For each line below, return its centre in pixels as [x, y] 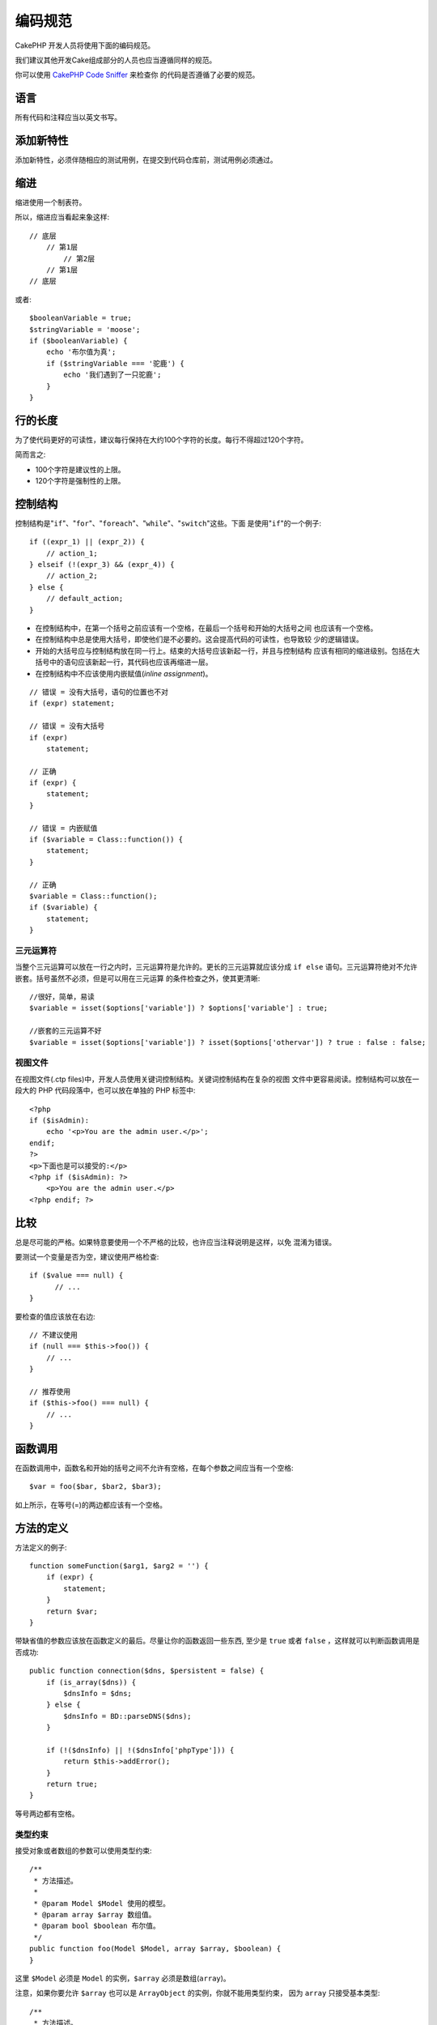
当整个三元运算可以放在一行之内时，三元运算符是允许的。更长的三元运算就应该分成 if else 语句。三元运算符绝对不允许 [216, 967]
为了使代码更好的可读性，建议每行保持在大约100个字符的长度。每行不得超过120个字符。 [161, 439]
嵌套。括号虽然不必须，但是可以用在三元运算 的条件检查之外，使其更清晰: [138, 978]
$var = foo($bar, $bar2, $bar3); [95, 1487]
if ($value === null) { [76, 1275]
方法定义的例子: [41, 1547]
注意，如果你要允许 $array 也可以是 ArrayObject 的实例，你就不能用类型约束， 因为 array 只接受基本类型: [197, 1993]
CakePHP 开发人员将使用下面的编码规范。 [85, 45]
